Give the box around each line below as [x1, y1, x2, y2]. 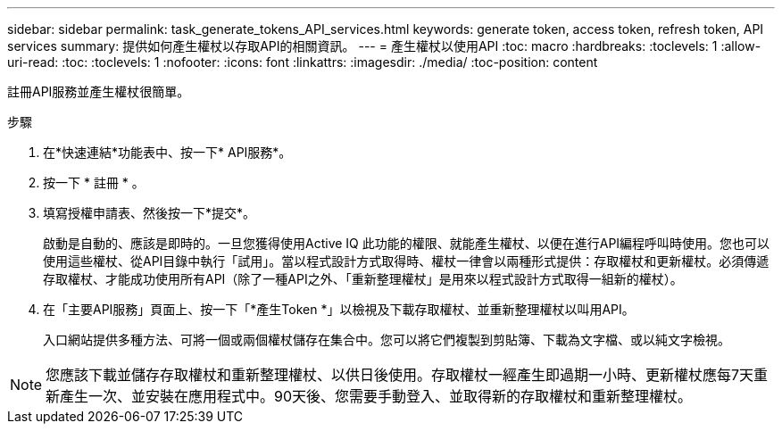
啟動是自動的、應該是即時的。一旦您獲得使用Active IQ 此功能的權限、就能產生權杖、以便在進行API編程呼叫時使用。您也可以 [43, 236, 770, 251]
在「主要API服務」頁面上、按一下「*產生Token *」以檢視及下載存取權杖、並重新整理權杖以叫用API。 [43, 302, 635, 317]
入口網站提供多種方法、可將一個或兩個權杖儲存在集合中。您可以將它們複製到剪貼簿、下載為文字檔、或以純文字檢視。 [43, 332, 730, 347]
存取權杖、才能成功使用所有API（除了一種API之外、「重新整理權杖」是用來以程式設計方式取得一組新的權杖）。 [43, 271, 683, 286]
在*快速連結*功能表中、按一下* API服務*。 [43, 145, 292, 160]
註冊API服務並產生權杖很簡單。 [7, 84, 190, 99]
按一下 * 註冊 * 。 [43, 175, 145, 190]
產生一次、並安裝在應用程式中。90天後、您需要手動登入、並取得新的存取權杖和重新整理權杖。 [60, 387, 693, 405]
